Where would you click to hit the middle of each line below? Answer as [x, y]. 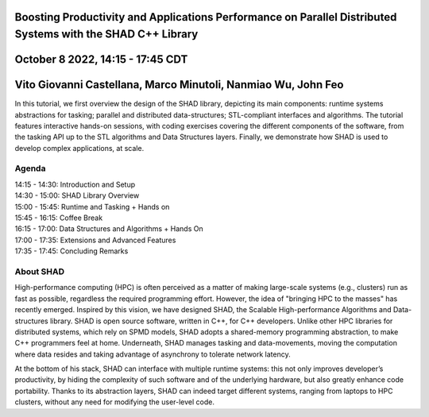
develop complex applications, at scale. [79, 148]
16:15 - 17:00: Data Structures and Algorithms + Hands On [109, 229]
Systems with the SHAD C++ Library [106, 35]
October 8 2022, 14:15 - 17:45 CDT [101, 60]
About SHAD [40, 272]
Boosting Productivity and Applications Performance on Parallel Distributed [206, 17]
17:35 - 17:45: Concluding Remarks [71, 251]
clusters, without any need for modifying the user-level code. [114, 402]
